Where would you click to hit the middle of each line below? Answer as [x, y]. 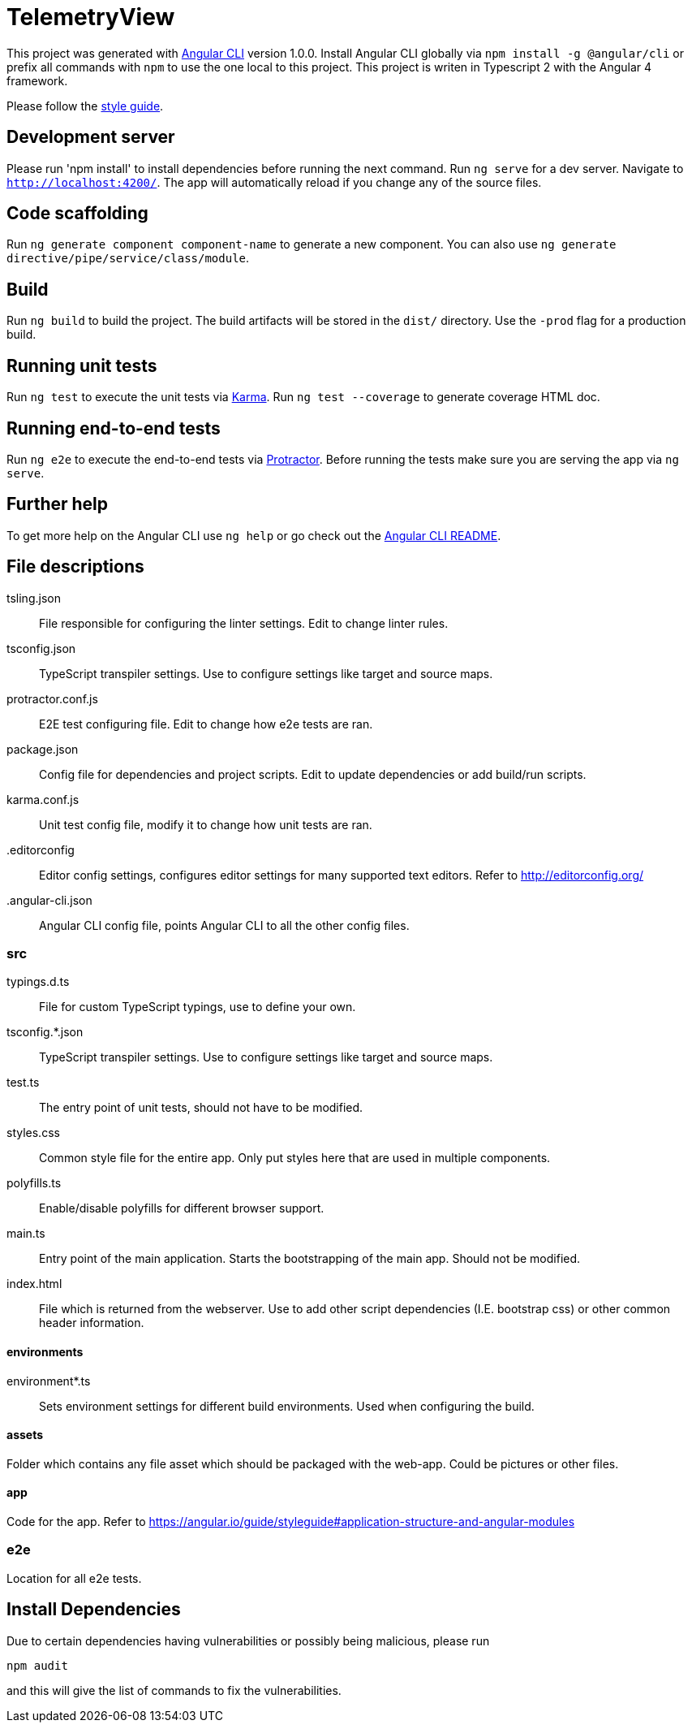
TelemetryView [91, 17]
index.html [34, 1284]
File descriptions [75, 567]
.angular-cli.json [49, 900]
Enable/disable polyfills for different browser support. [182, 1208]
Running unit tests [82, 365]
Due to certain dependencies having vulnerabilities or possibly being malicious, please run [248, 1640]
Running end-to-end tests [114, 428]
